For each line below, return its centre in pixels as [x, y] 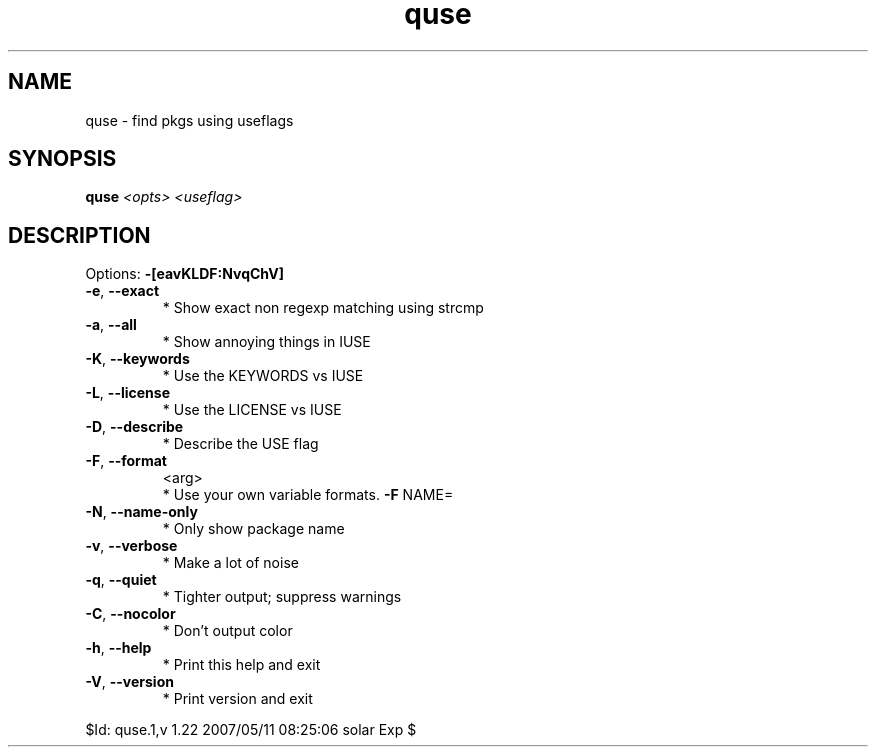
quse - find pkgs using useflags [189, 120]
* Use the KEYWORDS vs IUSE [263, 376]
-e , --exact [122, 291]
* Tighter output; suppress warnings [282, 597]
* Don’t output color [227, 631]
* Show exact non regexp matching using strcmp [323, 308]
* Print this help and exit [241, 665]
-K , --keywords [137, 359]
